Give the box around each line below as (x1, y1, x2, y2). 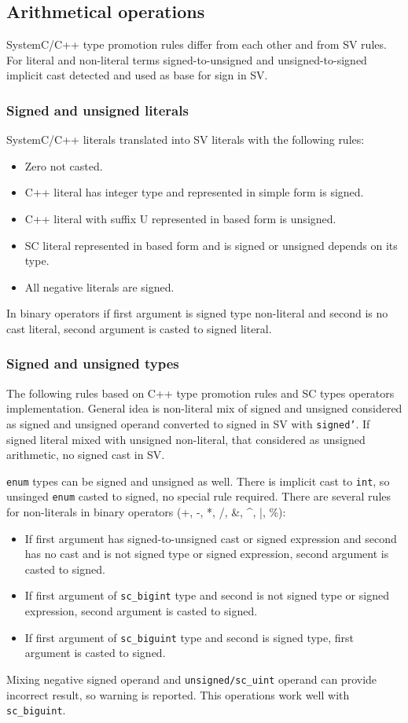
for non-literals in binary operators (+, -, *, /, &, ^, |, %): (6, 504, 286, 520)
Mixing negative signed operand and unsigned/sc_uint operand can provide (6, 670, 377, 687)
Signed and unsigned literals (6, 100, 189, 119)
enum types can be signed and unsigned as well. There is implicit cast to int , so (6, 472, 390, 489)
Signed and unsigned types (6, 354, 179, 373)
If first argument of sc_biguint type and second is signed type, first (24, 629, 355, 645)
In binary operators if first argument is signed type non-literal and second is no (6, 305, 388, 321)
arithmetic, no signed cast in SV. (6, 446, 165, 463)
